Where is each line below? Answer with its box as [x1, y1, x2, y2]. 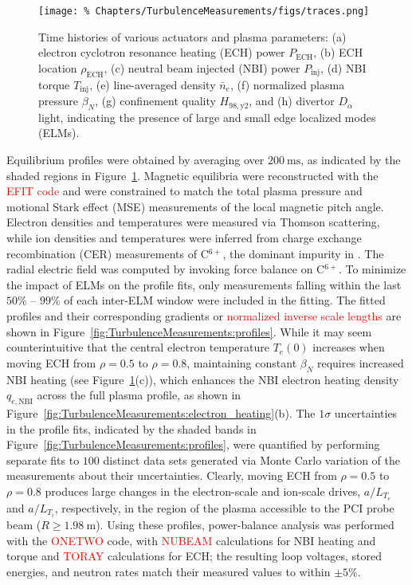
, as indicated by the [300, 151, 401, 168]
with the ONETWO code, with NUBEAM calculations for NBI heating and [6, 532, 376, 548]
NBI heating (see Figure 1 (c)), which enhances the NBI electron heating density [6, 371, 399, 387]
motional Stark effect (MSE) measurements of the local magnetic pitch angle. [6, 198, 384, 214]
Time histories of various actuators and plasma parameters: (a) [38, 28, 347, 45]
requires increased [316, 354, 404, 371]
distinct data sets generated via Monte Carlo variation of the [103, 451, 401, 468]
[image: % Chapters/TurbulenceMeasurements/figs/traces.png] [38, 6, 370, 17]
